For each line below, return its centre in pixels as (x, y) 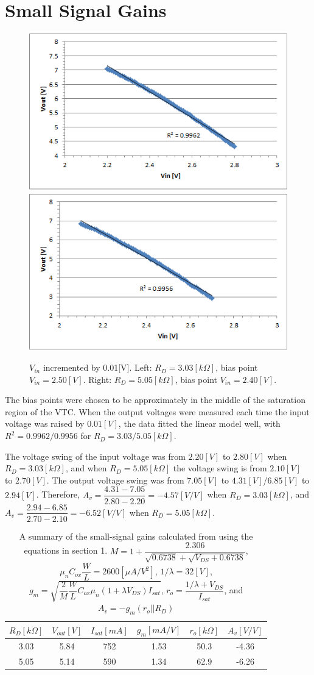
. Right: (97, 379)
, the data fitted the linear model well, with (199, 423)
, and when (86, 468)
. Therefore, (58, 494)
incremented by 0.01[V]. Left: (97, 367)
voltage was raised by (45, 423)
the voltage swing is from (220, 468)
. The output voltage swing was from (115, 480)
